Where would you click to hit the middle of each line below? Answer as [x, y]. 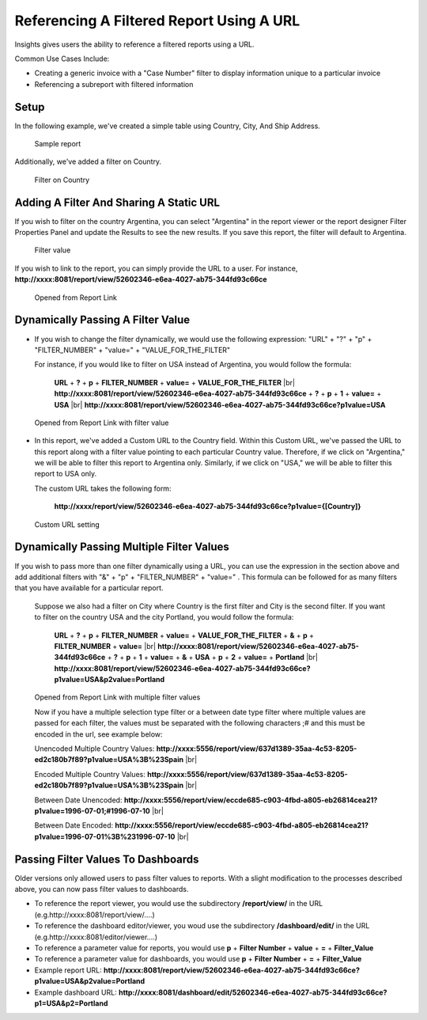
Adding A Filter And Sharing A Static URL [117, 202]
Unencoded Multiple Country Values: [94, 749]
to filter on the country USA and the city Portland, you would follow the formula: [164, 617]
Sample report [58, 144]
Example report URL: [68, 970]
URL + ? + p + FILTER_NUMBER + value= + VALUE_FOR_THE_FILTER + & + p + [184, 635]
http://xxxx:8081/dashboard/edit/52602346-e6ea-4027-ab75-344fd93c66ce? [253, 992]
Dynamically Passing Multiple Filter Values [122, 547]
